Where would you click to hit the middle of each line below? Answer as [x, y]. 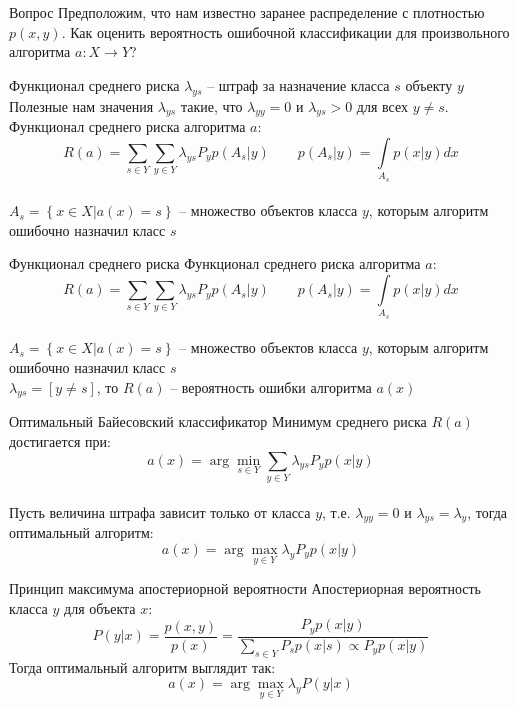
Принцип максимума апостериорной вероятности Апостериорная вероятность [245, 588]
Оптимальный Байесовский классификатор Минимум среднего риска [218, 421]
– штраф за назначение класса [298, 84]
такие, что [211, 105]
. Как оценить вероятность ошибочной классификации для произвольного [285, 31]
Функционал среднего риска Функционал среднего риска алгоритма [215, 263]
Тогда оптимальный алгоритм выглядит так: [142, 666]
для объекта [100, 607]
